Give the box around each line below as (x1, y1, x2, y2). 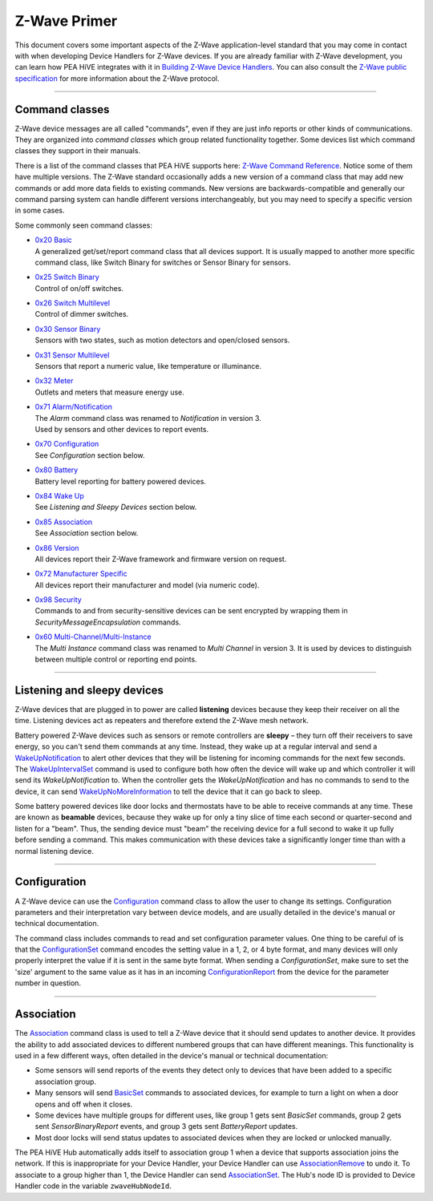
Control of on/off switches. (34, 283, 124, 293)
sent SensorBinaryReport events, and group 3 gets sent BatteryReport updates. (34, 1122, 298, 1131)
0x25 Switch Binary (34, 273, 99, 282)
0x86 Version (34, 543, 79, 552)
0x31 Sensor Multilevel (34, 350, 110, 360)
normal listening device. (14, 846, 94, 855)
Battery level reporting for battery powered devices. (34, 476, 206, 486)
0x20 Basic (34, 235, 72, 245)
